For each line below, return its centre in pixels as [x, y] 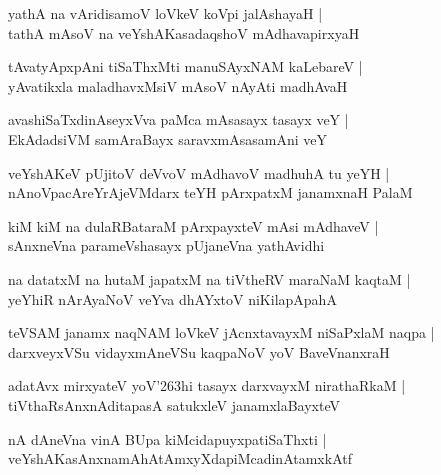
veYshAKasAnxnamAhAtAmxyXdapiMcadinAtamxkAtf [180, 458]
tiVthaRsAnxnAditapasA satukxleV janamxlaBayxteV [174, 404]
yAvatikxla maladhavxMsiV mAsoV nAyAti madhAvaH [178, 85]
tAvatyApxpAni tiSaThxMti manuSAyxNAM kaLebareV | [185, 66]
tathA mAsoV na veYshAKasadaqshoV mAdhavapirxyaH [184, 32]
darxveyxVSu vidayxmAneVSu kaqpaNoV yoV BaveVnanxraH [199, 351]
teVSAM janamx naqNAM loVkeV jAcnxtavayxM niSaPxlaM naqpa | [221, 332]
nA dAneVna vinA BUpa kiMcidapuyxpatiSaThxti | [167, 438]
